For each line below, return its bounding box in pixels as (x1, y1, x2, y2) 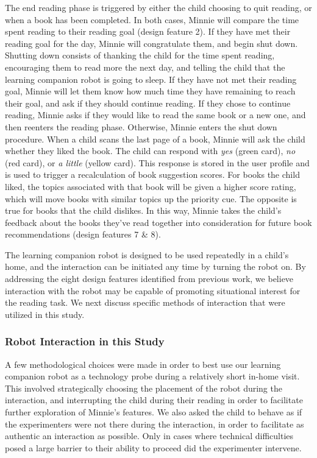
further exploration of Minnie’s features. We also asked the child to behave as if (5, 406, 302, 418)
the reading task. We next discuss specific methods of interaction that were (5, 296, 285, 309)
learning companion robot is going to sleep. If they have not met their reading (5, 72, 297, 85)
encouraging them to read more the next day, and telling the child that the (5, 60, 285, 73)
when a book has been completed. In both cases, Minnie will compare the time (5, 13, 299, 26)
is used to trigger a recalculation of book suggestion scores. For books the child (5, 168, 300, 181)
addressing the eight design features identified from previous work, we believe (5, 272, 294, 285)
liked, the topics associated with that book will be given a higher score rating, (5, 180, 296, 192)
